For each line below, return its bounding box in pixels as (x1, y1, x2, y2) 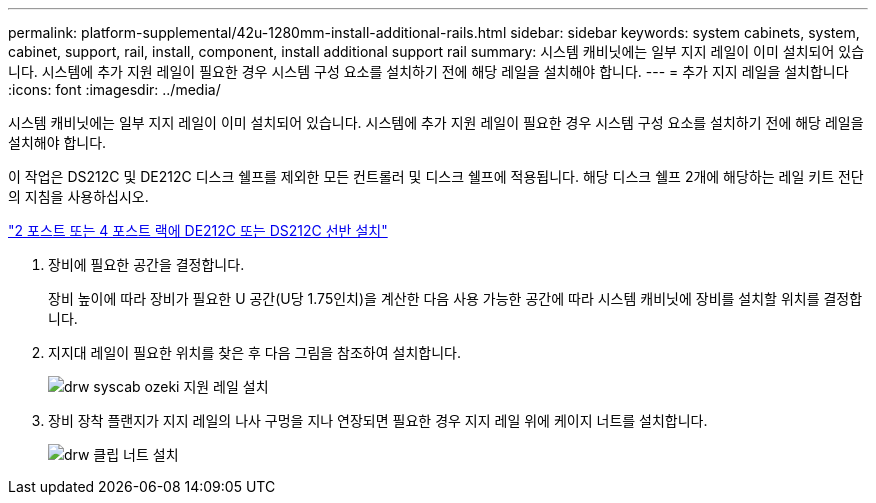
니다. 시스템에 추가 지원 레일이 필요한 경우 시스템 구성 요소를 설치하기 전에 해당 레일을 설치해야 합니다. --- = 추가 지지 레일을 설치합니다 (8, 63, 849, 80)
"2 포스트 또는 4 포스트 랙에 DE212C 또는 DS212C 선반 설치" (8, 222, 388, 239)
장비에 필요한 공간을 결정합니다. (48, 256, 245, 273)
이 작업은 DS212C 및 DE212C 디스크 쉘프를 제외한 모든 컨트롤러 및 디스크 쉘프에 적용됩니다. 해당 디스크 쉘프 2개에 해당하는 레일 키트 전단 (8, 168, 864, 185)
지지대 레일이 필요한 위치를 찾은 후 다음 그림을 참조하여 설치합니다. (48, 344, 461, 361)
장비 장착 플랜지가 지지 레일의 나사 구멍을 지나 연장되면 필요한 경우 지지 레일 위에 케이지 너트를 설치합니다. (48, 412, 708, 429)
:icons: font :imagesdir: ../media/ (8, 81, 221, 98)
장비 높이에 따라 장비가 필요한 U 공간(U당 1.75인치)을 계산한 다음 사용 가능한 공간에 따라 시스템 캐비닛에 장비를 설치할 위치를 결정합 (48, 290, 863, 307)
